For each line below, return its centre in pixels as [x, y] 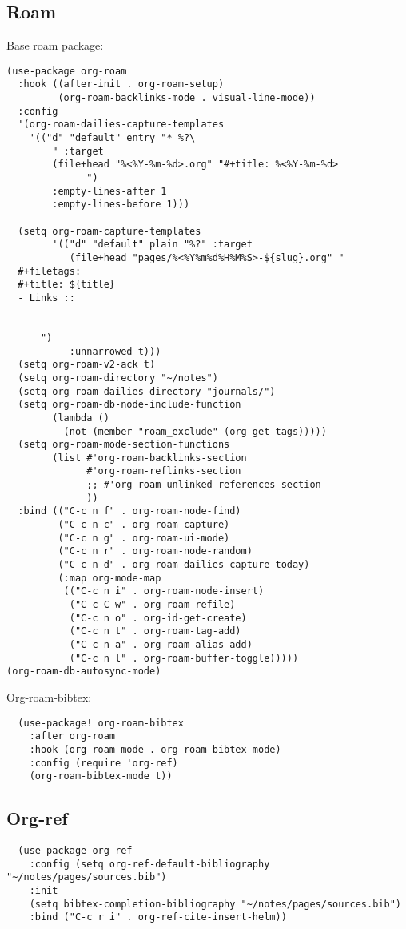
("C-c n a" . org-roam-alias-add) [161, 645]
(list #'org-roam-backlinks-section [149, 458]
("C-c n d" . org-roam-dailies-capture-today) [184, 565]
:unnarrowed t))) [115, 351]
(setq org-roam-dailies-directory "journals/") [147, 391]
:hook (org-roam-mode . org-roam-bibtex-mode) [155, 749]
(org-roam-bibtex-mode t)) [101, 776]
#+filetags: [50, 271]
